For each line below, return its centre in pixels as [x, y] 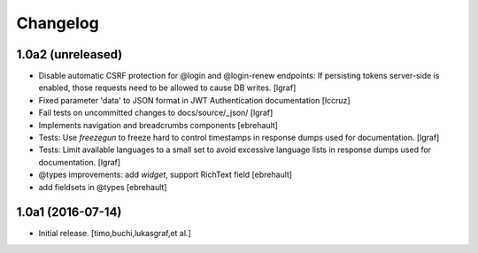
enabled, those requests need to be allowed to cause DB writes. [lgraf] [167, 88]
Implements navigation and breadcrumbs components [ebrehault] [158, 125]
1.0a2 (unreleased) [69, 54]
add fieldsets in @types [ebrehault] [103, 187]
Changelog [58, 23]
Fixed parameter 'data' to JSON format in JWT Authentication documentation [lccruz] [194, 100]
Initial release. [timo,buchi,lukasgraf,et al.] [115, 234]
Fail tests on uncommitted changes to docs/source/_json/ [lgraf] [156, 113]
